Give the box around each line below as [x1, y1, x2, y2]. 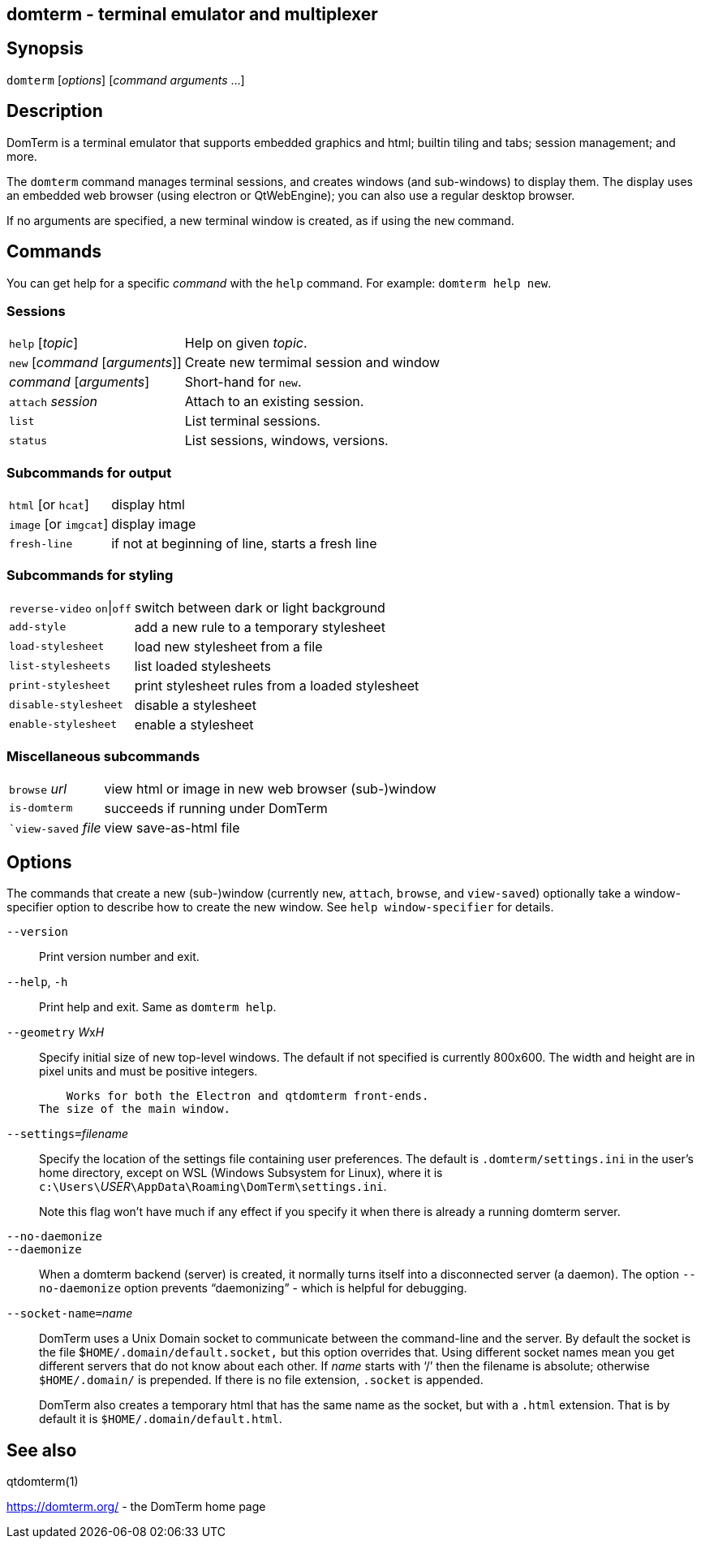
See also [6, 1439, 77, 1461]
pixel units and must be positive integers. [39, 1064, 258, 1079]
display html [111, 496, 185, 513]
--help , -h [6, 975, 68, 989]
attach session [9, 393, 97, 410]
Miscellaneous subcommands [6, 748, 200, 765]
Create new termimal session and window [184, 354, 441, 371]
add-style [9, 621, 67, 634]
